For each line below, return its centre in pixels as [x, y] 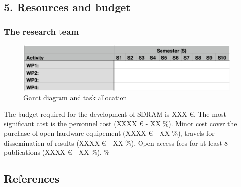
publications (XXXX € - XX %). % [57, 152]
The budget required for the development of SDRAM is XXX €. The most [115, 114]
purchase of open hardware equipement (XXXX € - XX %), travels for [109, 133]
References [32, 178]
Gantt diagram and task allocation [75, 98]
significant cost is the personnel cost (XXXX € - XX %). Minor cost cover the [120, 123]
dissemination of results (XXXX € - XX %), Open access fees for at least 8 [116, 142]
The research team [41, 31]
